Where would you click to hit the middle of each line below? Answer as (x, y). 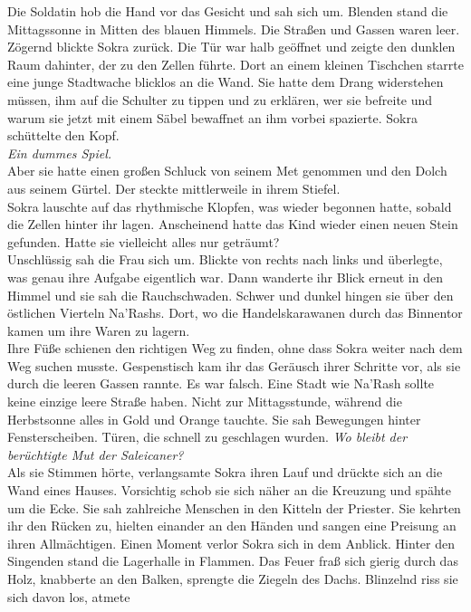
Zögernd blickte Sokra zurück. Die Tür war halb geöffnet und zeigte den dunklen (231, 47)
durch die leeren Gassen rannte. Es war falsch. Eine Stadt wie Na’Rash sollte (221, 383)
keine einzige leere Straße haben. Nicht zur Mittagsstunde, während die (205, 402)
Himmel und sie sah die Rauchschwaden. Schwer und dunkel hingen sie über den (231, 295)
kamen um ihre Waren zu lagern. (99, 330)
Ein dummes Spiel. (60, 153)
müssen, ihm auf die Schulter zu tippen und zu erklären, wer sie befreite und (220, 99)
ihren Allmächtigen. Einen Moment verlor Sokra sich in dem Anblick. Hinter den (231, 543)
